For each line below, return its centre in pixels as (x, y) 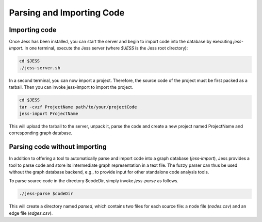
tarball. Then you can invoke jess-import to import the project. (71, 87)
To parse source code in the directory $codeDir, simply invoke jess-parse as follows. (94, 181)
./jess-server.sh (40, 68)
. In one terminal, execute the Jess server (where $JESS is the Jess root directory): (105, 48)
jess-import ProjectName (49, 113)
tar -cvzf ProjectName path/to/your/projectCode (78, 107)
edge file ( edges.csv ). (31, 213)
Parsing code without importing (58, 147)
